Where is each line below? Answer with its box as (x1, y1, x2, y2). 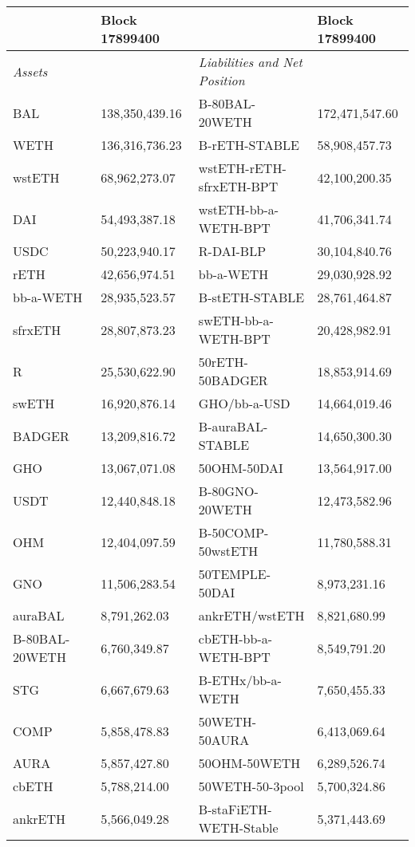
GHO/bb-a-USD (198, 394, 290, 412)
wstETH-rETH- (198, 159, 287, 177)
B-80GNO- (198, 482, 259, 500)
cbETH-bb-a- (198, 629, 273, 648)
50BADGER (198, 371, 268, 389)
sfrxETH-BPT (198, 177, 279, 195)
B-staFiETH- (198, 800, 272, 818)
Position (198, 71, 245, 89)
